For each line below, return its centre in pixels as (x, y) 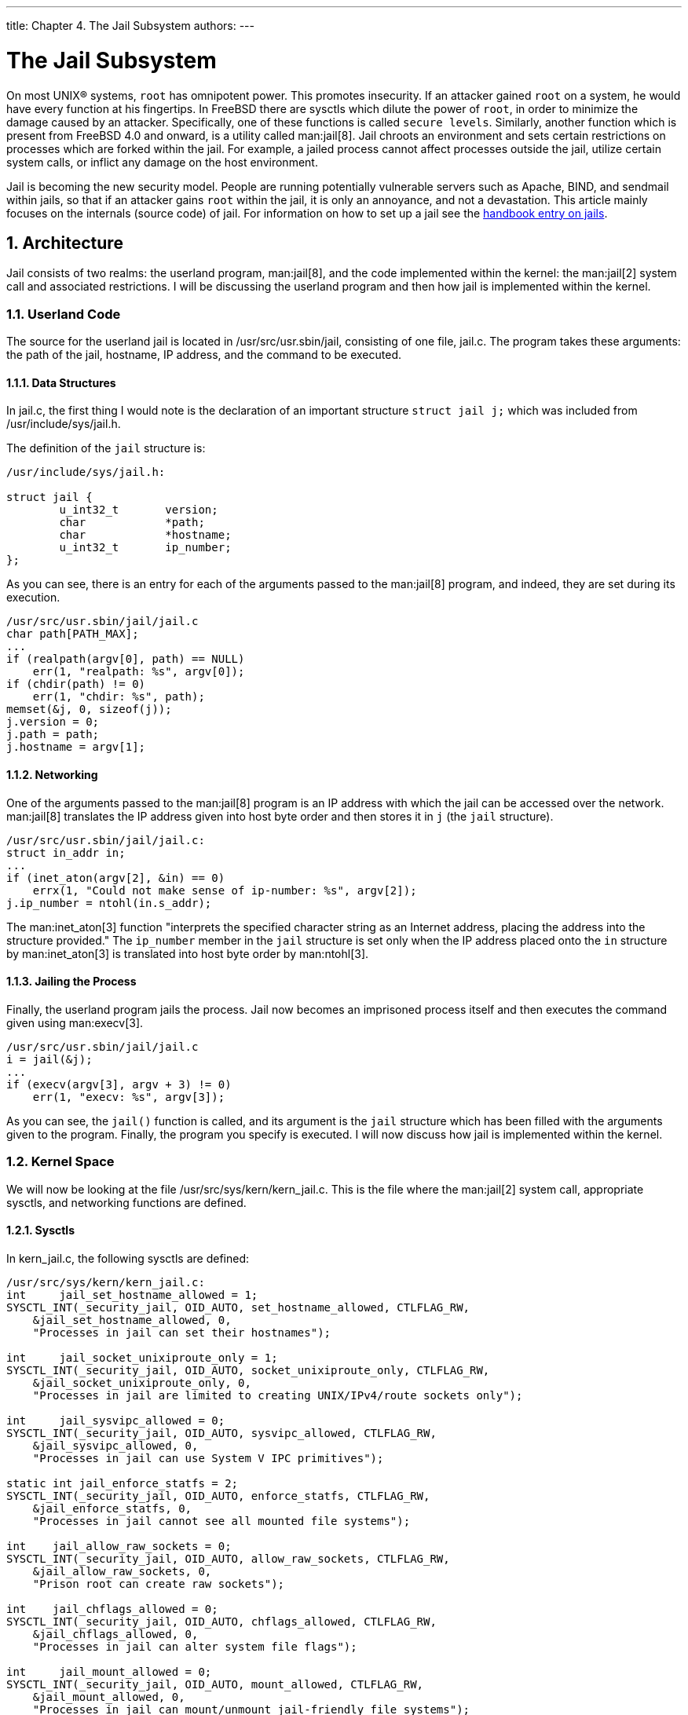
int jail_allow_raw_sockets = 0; (119, 1546)
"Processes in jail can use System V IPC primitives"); (208, 1458)
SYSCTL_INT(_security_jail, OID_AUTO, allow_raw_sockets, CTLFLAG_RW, (228, 1558)
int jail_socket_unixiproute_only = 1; (142, 1357)
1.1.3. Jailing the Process (71, 982)
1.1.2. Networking (52, 774)
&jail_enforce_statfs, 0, (112, 1508)
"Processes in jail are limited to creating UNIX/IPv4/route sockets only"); (278, 1395)
